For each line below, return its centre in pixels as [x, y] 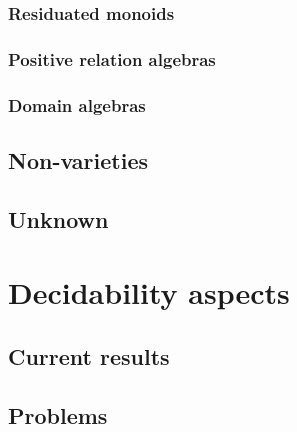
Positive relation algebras [112, 58]
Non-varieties [78, 159]
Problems [58, 414]
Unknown [58, 218]
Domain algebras [77, 104]
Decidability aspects [149, 292]
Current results [89, 355]
